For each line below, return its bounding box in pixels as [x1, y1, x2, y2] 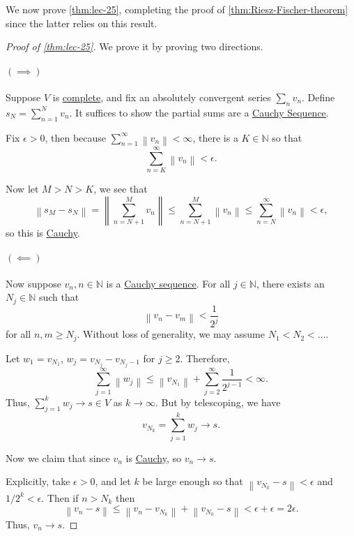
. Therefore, [180, 350, 230, 365]
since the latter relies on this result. [6, 15, 157, 30]
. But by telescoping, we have [155, 394, 281, 409]
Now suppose [6, 276, 61, 290]
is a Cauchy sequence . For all [106, 276, 231, 290]
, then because [45, 130, 107, 144]
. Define [302, 89, 335, 104]
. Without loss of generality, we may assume [77, 327, 265, 341]
